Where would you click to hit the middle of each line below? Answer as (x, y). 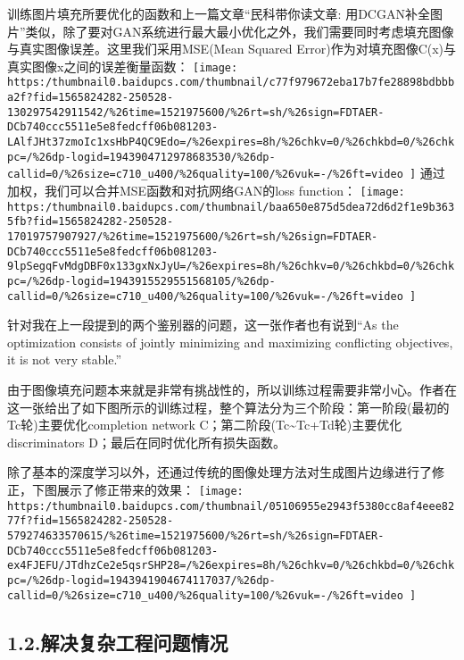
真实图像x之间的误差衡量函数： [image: (123, 66)
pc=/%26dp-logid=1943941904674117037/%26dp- (141, 580)
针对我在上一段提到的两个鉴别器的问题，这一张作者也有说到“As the (203, 325)
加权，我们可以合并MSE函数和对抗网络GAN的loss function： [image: (206, 191)
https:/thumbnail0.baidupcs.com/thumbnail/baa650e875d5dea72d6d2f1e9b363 (231, 207)
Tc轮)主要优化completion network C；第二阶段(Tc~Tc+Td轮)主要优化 (205, 425)
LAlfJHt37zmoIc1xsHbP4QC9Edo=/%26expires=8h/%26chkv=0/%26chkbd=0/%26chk (231, 142)
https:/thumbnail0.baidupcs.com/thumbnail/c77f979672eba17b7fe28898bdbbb (231, 83)
